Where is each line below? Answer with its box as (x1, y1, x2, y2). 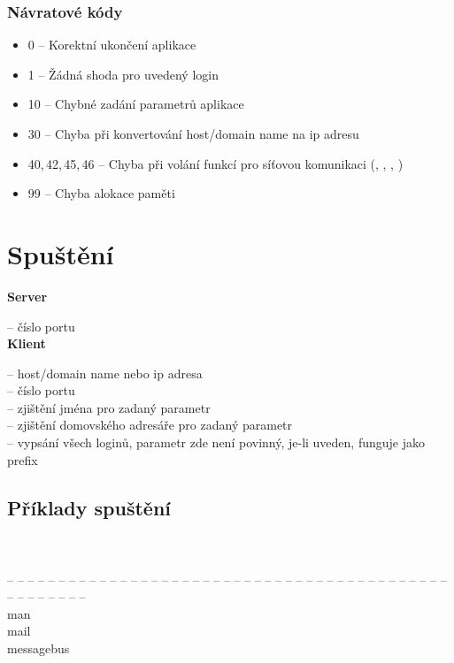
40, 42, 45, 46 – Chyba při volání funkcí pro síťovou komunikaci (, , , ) (27, 154, 404, 172)
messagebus (7, 639, 70, 658)
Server (7, 286, 48, 305)
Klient (7, 334, 46, 353)
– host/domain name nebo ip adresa (7, 363, 203, 382)
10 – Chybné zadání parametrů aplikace (27, 95, 244, 113)
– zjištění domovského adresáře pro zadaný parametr (7, 415, 293, 434)
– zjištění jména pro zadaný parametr (7, 398, 211, 416)
